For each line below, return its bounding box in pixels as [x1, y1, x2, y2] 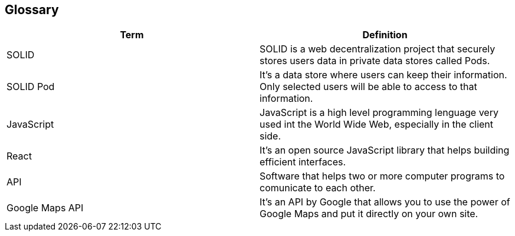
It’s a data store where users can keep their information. [260, 69, 507, 81]
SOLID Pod [6, 81, 55, 93]
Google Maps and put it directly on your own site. [260, 208, 478, 220]
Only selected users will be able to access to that [260, 81, 477, 93]
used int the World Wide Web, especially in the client [260, 118, 494, 131]
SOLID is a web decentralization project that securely [260, 43, 496, 55]
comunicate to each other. [260, 182, 376, 194]
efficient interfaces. [260, 156, 346, 168]
